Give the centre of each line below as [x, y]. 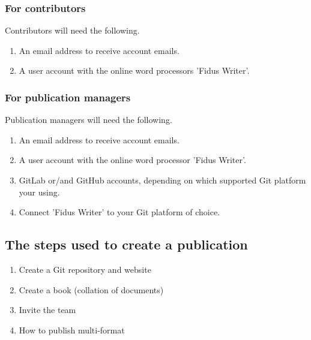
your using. [39, 192]
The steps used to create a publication [126, 244]
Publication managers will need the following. [89, 120]
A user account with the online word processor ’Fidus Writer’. [132, 160]
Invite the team [47, 310]
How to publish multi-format [72, 330]
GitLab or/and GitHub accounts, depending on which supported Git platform [162, 180]
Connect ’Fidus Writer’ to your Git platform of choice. [119, 212]
